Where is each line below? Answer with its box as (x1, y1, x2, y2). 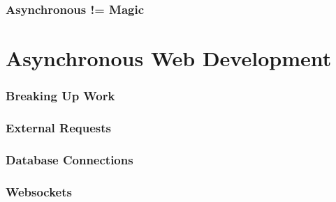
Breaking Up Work (6, 87, 115, 104)
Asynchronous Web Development (6, 44, 332, 72)
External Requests (6, 118, 111, 136)
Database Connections (6, 150, 133, 168)
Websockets (6, 182, 72, 200)
